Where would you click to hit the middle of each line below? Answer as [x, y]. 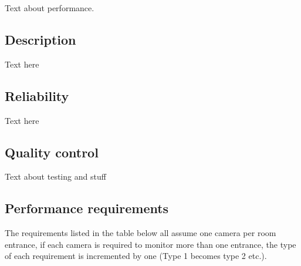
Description [40, 39]
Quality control [52, 152]
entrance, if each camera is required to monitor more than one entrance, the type [150, 244]
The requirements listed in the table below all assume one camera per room [141, 233]
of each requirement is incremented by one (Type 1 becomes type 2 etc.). [136, 256]
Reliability [37, 95]
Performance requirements [87, 208]
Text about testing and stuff [55, 176]
